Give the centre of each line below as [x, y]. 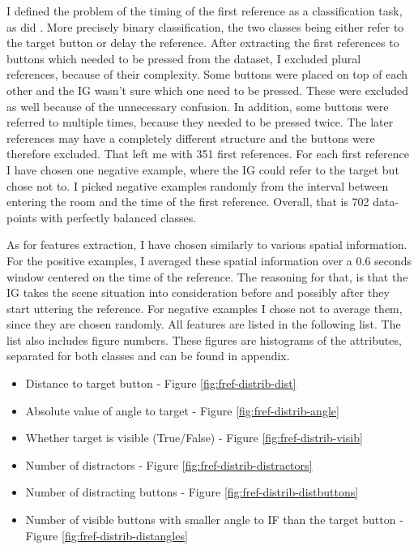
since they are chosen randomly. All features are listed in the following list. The [204, 324]
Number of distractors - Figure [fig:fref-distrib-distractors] [169, 464]
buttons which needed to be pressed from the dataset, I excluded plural [184, 58]
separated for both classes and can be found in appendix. [148, 356]
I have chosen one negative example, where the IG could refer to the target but [203, 169]
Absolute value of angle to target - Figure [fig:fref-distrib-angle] [182, 410]
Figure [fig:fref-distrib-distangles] [107, 535]
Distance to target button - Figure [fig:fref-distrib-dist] [161, 383]
